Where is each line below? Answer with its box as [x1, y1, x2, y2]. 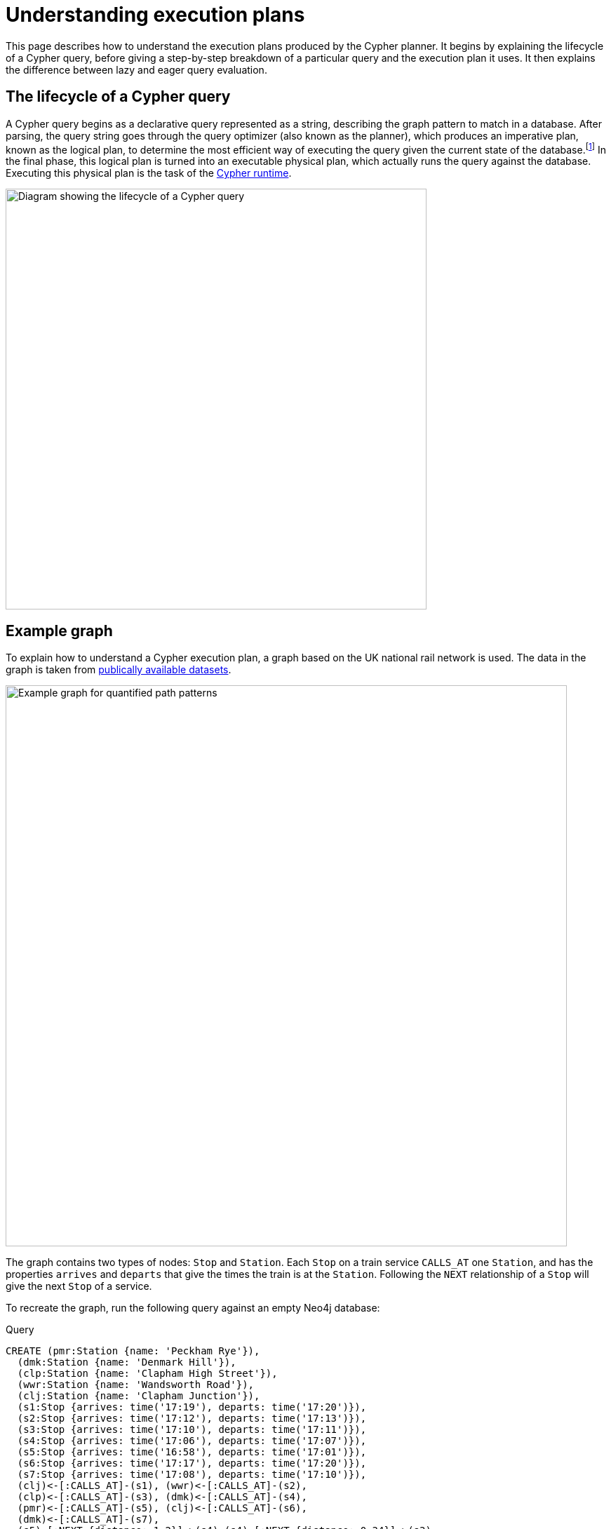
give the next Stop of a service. [6, 1280, 152, 1293]
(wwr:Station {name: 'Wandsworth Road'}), [17, 1379, 255, 1391]
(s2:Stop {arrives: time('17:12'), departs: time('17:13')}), [17, 1413, 367, 1424]
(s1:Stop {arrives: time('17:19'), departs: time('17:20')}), [17, 1401, 367, 1413]
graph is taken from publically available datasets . [6, 664, 231, 676]
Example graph [6, 621, 113, 640]
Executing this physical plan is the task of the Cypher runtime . [6, 167, 292, 180]
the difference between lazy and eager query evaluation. [6, 63, 267, 76]
